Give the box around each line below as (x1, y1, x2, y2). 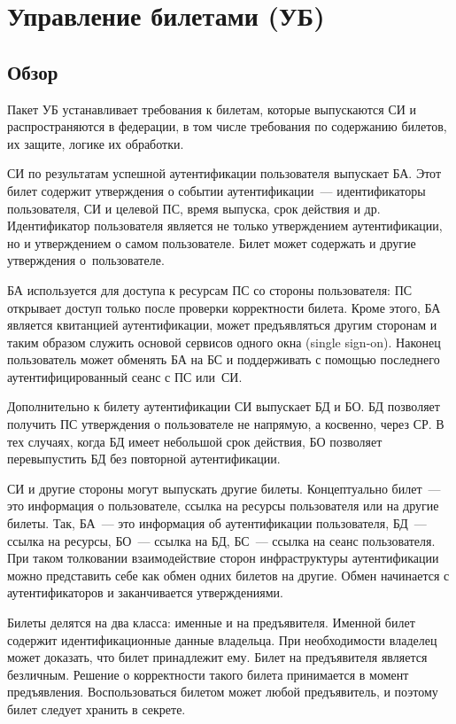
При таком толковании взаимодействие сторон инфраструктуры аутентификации (7, 549, 439, 567)
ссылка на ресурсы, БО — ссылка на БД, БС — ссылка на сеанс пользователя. (7, 531, 436, 549)
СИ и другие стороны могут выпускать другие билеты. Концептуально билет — (7, 479, 441, 497)
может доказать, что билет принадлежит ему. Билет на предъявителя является (7, 648, 428, 666)
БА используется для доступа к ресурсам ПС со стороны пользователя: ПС (7, 280, 413, 299)
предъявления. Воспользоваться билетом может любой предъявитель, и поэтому (7, 682, 438, 701)
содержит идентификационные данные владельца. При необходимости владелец (7, 630, 437, 649)
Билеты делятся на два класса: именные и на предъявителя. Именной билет (7, 613, 415, 632)
